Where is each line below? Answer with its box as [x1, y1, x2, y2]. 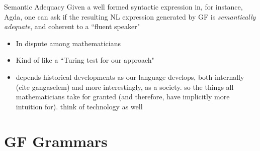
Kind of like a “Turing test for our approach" [16, 55, 154, 65]
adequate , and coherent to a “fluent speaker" [4, 21, 140, 32]
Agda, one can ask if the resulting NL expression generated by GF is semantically [4, 11, 256, 22]
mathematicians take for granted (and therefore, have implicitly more [16, 91, 230, 102]
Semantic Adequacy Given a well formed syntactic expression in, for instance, [4, 2, 243, 12]
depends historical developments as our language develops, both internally [16, 71, 244, 82]
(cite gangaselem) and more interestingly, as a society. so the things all [16, 81, 234, 92]
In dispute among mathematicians [16, 38, 121, 48]
